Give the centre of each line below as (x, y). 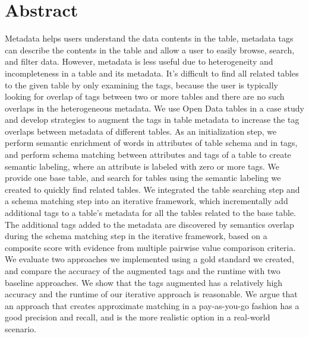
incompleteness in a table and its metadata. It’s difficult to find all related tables (152, 73)
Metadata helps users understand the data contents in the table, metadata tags (149, 38)
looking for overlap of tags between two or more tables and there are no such (145, 96)
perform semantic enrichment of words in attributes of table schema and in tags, (151, 143)
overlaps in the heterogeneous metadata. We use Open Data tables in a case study (154, 108)
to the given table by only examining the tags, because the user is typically (141, 85)
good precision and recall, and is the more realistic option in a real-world (138, 317)
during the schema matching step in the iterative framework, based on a (136, 236)
